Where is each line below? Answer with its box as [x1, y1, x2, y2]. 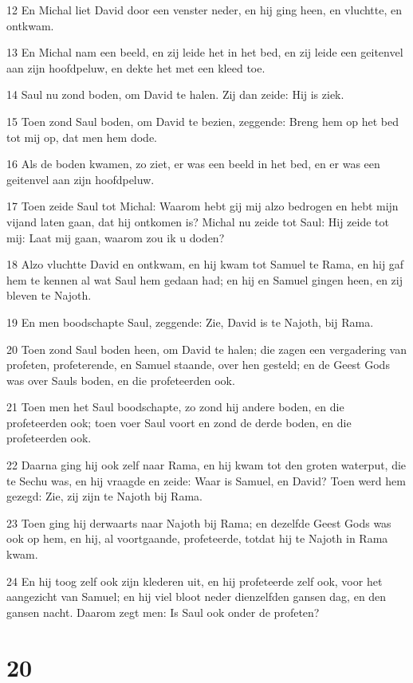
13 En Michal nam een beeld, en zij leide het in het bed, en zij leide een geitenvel [6, 44, 403, 61]
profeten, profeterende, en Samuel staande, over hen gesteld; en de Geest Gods [6, 356, 390, 373]
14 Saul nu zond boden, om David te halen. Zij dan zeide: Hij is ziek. [6, 86, 344, 103]
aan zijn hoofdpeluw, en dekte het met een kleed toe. [6, 59, 265, 76]
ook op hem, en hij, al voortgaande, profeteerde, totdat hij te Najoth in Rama [6, 530, 388, 547]
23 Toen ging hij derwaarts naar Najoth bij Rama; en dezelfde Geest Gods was [6, 514, 391, 531]
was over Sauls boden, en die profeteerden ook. [6, 371, 235, 388]
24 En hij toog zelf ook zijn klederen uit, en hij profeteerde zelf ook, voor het [6, 572, 383, 589]
